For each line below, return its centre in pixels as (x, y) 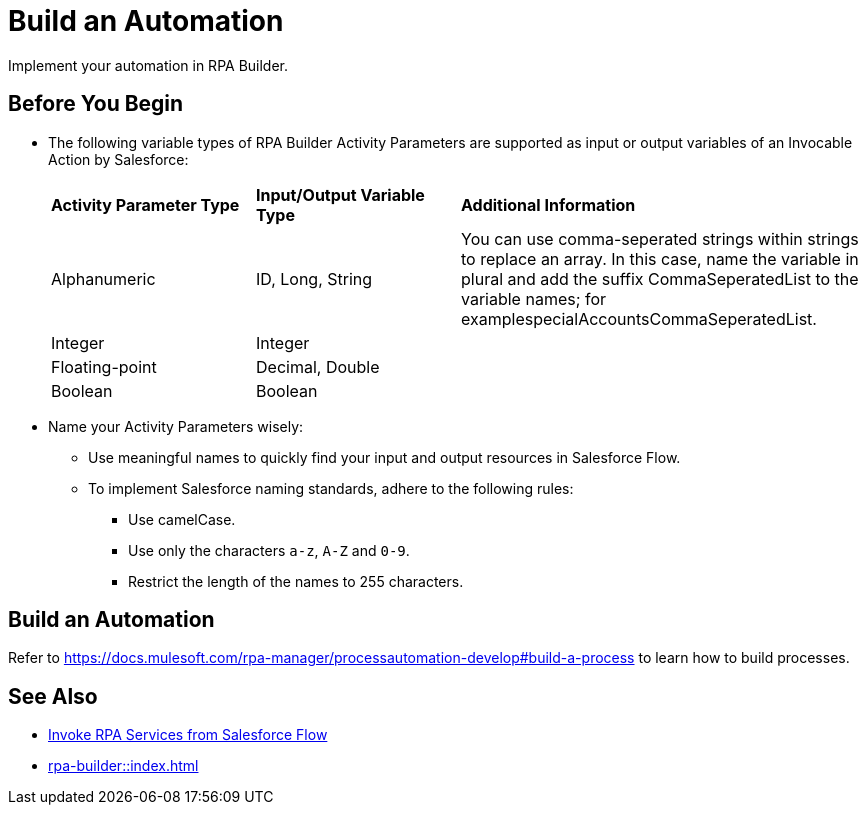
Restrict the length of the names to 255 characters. (296, 581)
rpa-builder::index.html (123, 766)
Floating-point (104, 366)
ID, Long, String (314, 278)
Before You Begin (96, 104)
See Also (53, 696)
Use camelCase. (182, 519)
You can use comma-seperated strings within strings (660, 238)
